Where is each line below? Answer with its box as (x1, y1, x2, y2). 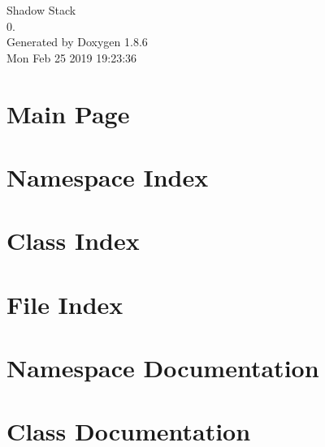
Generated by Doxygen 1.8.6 (6, 33, 148, 50)
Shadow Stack (6, 2, 76, 18)
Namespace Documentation (6, 351, 319, 385)
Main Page (6, 97, 130, 130)
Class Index (6, 224, 140, 257)
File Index (6, 287, 123, 320)
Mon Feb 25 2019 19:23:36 (6, 49, 137, 66)
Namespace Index (6, 160, 209, 193)
